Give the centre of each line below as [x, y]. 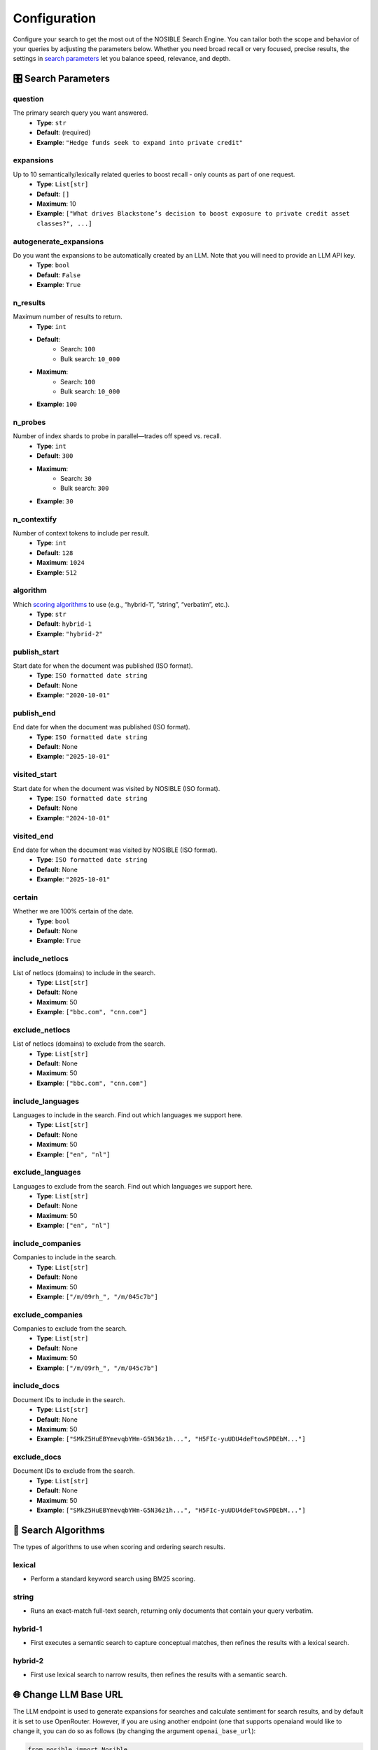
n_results [29, 302]
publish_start [36, 652]
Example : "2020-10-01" [73, 695]
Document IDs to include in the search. [69, 1399]
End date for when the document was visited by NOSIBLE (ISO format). [115, 850]
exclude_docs [37, 1457]
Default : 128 [55, 552]
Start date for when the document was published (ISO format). [103, 666]
